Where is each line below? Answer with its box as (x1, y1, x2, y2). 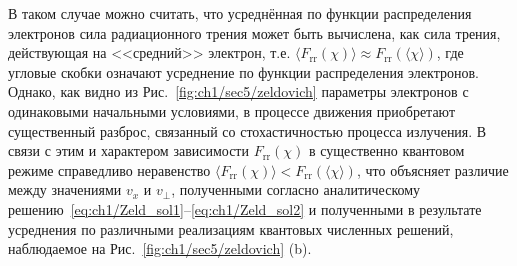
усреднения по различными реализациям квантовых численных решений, (8, 218, 454, 239)
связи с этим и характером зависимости (8, 140, 249, 161)
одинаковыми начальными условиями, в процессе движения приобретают (8, 100, 456, 121)
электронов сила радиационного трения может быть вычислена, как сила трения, (8, 22, 501, 43)
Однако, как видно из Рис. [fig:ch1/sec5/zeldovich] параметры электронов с (8, 81, 469, 102)
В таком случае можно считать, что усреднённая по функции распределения (8, 3, 472, 23)
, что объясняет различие (356, 159, 509, 180)
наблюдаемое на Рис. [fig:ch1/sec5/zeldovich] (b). (8, 238, 312, 259)
